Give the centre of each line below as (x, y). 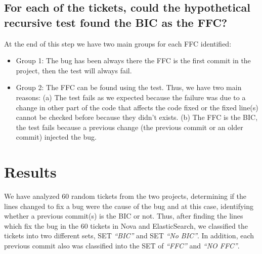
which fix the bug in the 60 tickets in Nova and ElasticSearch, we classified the (126, 225)
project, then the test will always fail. (74, 70)
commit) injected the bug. (56, 137)
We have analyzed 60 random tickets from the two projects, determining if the (125, 196)
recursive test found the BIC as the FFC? (116, 22)
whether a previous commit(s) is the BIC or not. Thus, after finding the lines (124, 216)
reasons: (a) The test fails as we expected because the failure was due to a (131, 97)
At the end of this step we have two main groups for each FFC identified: (118, 43)
